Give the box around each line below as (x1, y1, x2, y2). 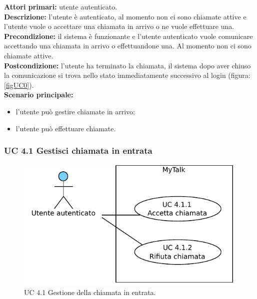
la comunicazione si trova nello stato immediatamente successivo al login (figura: (4, 70, 250, 80)
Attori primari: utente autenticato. (4, 1, 117, 11)
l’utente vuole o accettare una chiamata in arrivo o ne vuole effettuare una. (4, 21, 234, 31)
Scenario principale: (4, 89, 73, 100)
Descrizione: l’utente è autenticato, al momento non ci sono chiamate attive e (4, 11, 246, 21)
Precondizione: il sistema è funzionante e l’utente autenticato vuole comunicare (4, 30, 253, 41)
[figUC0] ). (4, 79, 34, 90)
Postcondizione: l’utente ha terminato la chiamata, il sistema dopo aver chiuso (4, 60, 251, 70)
